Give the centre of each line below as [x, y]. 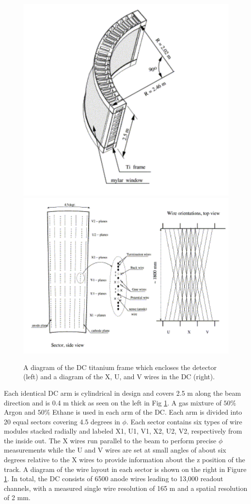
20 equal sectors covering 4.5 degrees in [62, 421]
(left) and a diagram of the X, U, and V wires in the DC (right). [119, 377]
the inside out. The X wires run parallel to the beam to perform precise [110, 440]
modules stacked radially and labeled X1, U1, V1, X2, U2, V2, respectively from [123, 431]
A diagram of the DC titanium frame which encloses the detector [120, 367]
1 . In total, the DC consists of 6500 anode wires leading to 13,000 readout [114, 479]
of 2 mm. [17, 497]
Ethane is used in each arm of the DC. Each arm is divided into [147, 412]
